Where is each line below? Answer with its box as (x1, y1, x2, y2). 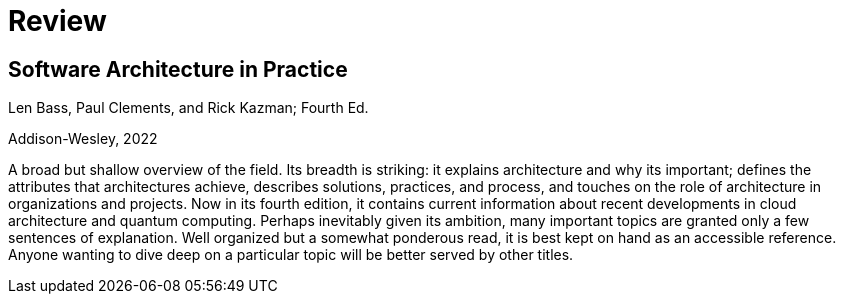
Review (8, 4, 107, 38)
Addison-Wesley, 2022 (8, 130, 158, 148)
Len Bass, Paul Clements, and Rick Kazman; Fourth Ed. (8, 99, 369, 117)
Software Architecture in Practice (8, 56, 348, 82)
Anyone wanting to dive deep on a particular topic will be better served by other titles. (8, 246, 574, 264)
